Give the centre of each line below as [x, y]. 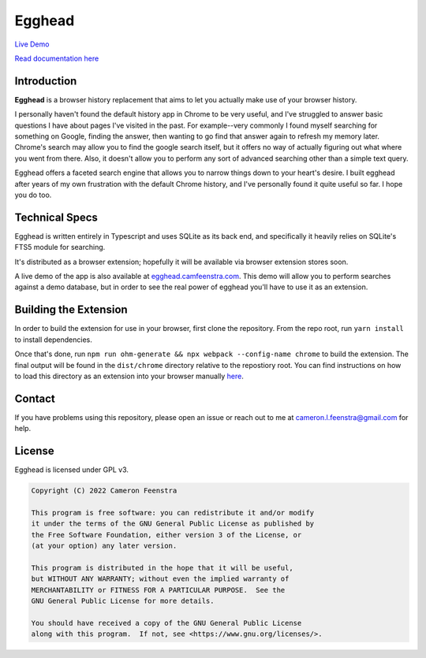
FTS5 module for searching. [60, 247]
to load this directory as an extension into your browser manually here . [129, 376]
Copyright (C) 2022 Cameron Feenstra [104, 491]
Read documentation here [57, 58]
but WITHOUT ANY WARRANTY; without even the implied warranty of [160, 579]
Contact [35, 398]
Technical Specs [56, 217]
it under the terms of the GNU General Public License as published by [173, 524]
